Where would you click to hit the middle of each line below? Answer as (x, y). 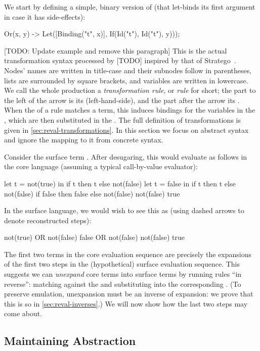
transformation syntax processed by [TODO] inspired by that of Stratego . (120, 60)
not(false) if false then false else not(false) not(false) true (92, 193)
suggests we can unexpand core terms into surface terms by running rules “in (123, 274)
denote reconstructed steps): (48, 220)
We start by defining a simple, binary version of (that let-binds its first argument (130, 7)
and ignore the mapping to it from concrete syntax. (84, 140)
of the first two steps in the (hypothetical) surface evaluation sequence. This (122, 264)
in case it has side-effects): (45, 16)
